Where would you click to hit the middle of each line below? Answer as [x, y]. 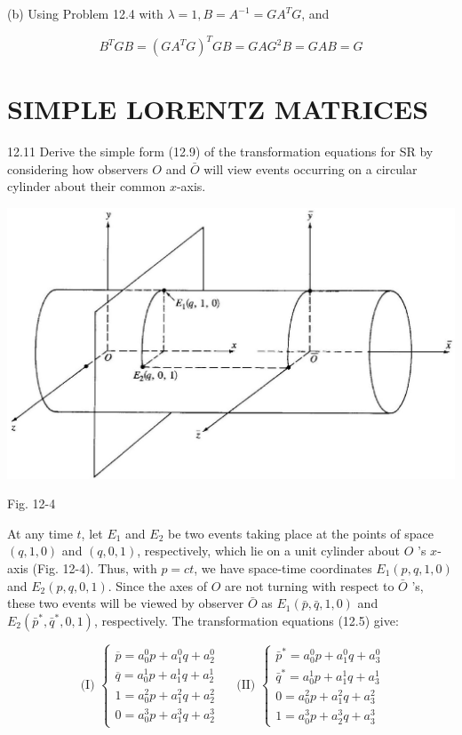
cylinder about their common [87, 186]
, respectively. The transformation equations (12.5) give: [246, 620]
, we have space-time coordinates [283, 568]
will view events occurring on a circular [311, 168]
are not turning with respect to [310, 585]
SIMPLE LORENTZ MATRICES [218, 109]
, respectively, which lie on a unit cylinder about [269, 551]
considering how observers [78, 168]
